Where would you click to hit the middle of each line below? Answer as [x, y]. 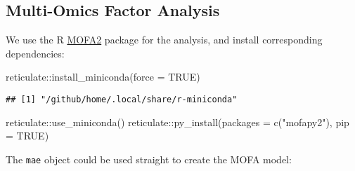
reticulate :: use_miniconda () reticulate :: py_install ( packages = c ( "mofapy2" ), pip [177, 122]
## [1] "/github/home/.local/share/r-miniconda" [122, 99]
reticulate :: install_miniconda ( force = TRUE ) [103, 77]
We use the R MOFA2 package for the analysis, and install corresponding [164, 40]
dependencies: [35, 53]
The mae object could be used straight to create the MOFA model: [149, 159]
